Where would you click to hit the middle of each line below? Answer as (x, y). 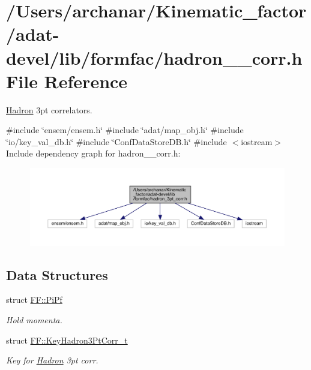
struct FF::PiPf (34, 300)
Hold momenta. (34, 320)
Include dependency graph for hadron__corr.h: (93, 153)
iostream (257, 141)
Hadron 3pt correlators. (49, 109)
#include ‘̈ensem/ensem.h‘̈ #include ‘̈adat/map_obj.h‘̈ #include (125, 130)
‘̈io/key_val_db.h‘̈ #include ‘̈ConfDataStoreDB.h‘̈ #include (116, 141)
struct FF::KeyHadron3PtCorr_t (67, 340)
